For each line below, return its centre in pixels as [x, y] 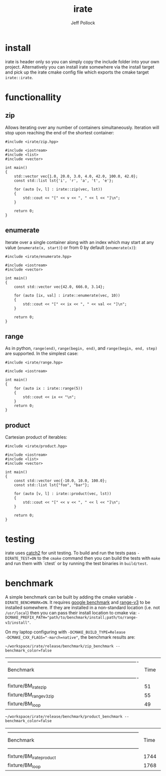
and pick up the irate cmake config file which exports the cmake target [77, 72]
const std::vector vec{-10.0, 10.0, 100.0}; [61, 481]
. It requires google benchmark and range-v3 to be [99, 602]
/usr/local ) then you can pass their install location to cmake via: [71, 613]
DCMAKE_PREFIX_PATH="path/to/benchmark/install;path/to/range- [72, 617]
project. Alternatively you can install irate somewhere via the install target [80, 67]
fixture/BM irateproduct [32, 756]
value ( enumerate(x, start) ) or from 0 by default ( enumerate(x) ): [71, 247]
